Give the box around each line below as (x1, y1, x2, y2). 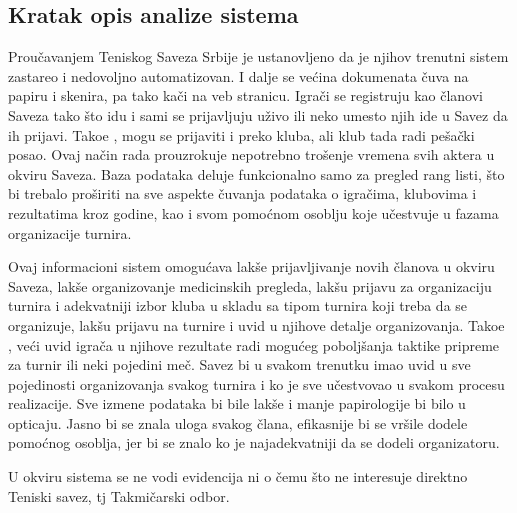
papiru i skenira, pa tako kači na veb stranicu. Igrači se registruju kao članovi (8, 85, 484, 106)
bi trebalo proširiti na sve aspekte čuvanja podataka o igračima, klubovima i (8, 183, 477, 204)
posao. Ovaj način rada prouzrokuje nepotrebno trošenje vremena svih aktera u (8, 144, 495, 165)
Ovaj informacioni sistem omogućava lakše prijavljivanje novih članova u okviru (8, 256, 495, 277)
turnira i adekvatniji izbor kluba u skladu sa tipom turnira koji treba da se (8, 295, 468, 316)
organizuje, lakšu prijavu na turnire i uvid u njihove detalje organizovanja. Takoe (8, 314, 505, 335)
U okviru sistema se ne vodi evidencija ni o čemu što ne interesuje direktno (8, 466, 468, 487)
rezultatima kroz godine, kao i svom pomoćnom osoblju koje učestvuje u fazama (8, 202, 499, 223)
